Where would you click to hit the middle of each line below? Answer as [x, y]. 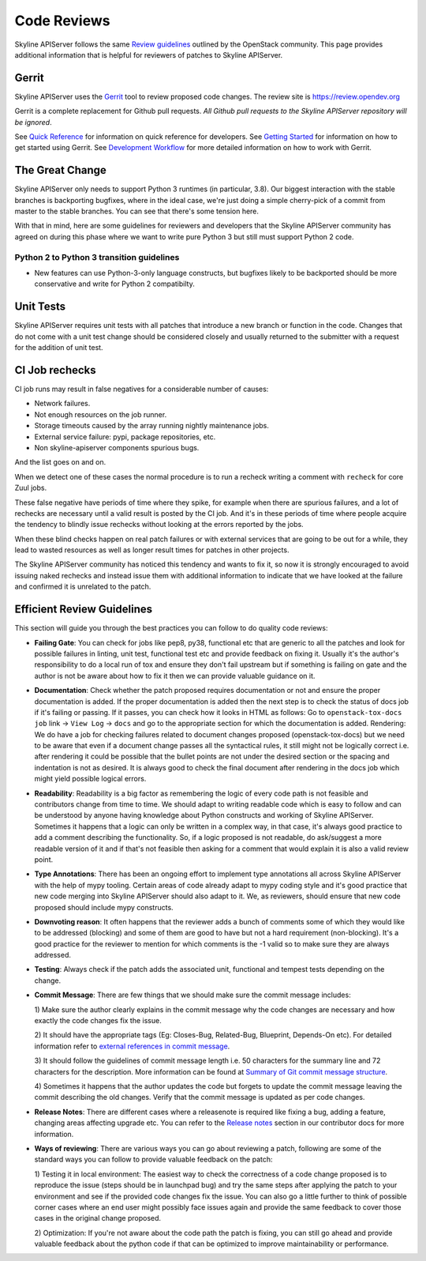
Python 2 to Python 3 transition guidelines [97, 257]
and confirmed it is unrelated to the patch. [83, 587]
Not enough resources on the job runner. [101, 414]
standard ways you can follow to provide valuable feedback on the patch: [153, 1159]
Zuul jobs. [31, 488]
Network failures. [62, 404]
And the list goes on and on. [60, 462]
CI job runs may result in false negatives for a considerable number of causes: [142, 389]
